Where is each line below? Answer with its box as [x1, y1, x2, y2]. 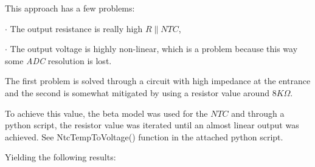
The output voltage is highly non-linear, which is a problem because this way [10, 42, 298, 55]
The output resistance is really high [10, 22, 143, 34]
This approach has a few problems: [5, 2, 135, 14]
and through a [231, 106, 285, 119]
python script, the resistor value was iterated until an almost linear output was [5, 119, 299, 131]
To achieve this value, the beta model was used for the [5, 106, 208, 119]
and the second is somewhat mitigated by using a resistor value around [5, 86, 269, 99]
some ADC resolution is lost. [5, 54, 112, 67]
